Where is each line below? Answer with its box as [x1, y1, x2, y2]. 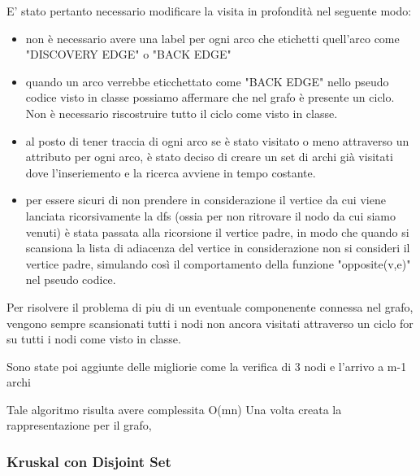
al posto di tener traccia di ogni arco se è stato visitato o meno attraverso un [25, 132, 409, 149]
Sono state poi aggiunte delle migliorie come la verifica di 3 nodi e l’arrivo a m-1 [6, 357, 407, 374]
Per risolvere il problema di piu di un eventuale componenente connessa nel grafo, [6, 298, 414, 315]
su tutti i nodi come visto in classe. [6, 330, 181, 347]
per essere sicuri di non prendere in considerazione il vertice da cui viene [25, 191, 386, 208]
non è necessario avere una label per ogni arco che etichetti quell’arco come [25, 29, 400, 46]
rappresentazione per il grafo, [6, 417, 152, 434]
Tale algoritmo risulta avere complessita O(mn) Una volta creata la [6, 400, 342, 417]
